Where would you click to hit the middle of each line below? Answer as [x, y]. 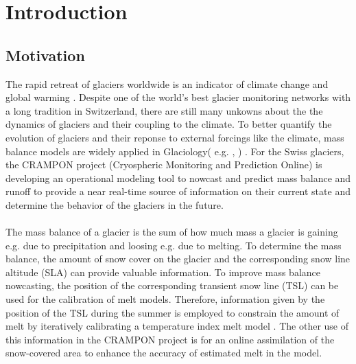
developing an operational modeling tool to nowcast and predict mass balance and [178, 178]
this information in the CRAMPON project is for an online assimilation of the [170, 339]
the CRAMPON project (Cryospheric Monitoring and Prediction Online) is [164, 164]
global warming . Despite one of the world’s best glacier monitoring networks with [178, 97]
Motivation [45, 55]
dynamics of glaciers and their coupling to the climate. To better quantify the [169, 124]
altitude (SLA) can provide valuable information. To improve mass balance [163, 272]
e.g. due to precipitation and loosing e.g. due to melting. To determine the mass [174, 245]
